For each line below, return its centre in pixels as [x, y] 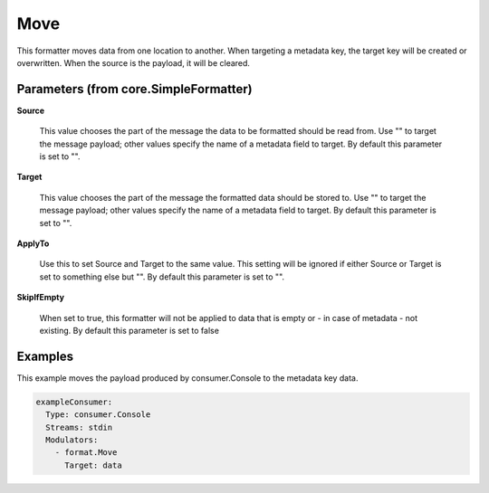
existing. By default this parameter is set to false [129, 330]
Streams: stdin [79, 427]
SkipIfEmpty [41, 298]
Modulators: [72, 440]
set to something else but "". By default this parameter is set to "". [162, 277]
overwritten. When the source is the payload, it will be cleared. [134, 62]
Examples [45, 356]
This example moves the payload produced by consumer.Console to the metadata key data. [187, 378]
